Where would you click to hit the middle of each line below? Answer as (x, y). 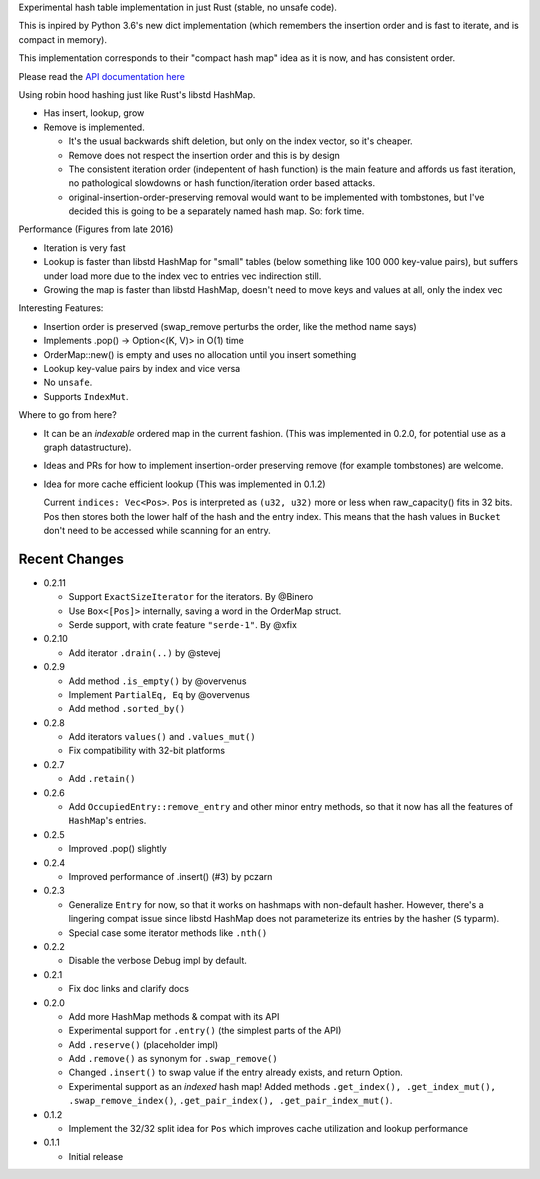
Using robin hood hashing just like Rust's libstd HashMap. (137, 94)
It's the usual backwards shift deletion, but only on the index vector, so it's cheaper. (241, 141)
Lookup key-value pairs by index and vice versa (142, 368)
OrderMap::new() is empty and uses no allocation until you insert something (200, 354)
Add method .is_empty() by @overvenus (157, 681)
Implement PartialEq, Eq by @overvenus (159, 694)
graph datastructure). (87, 447)
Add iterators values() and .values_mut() (162, 737)
